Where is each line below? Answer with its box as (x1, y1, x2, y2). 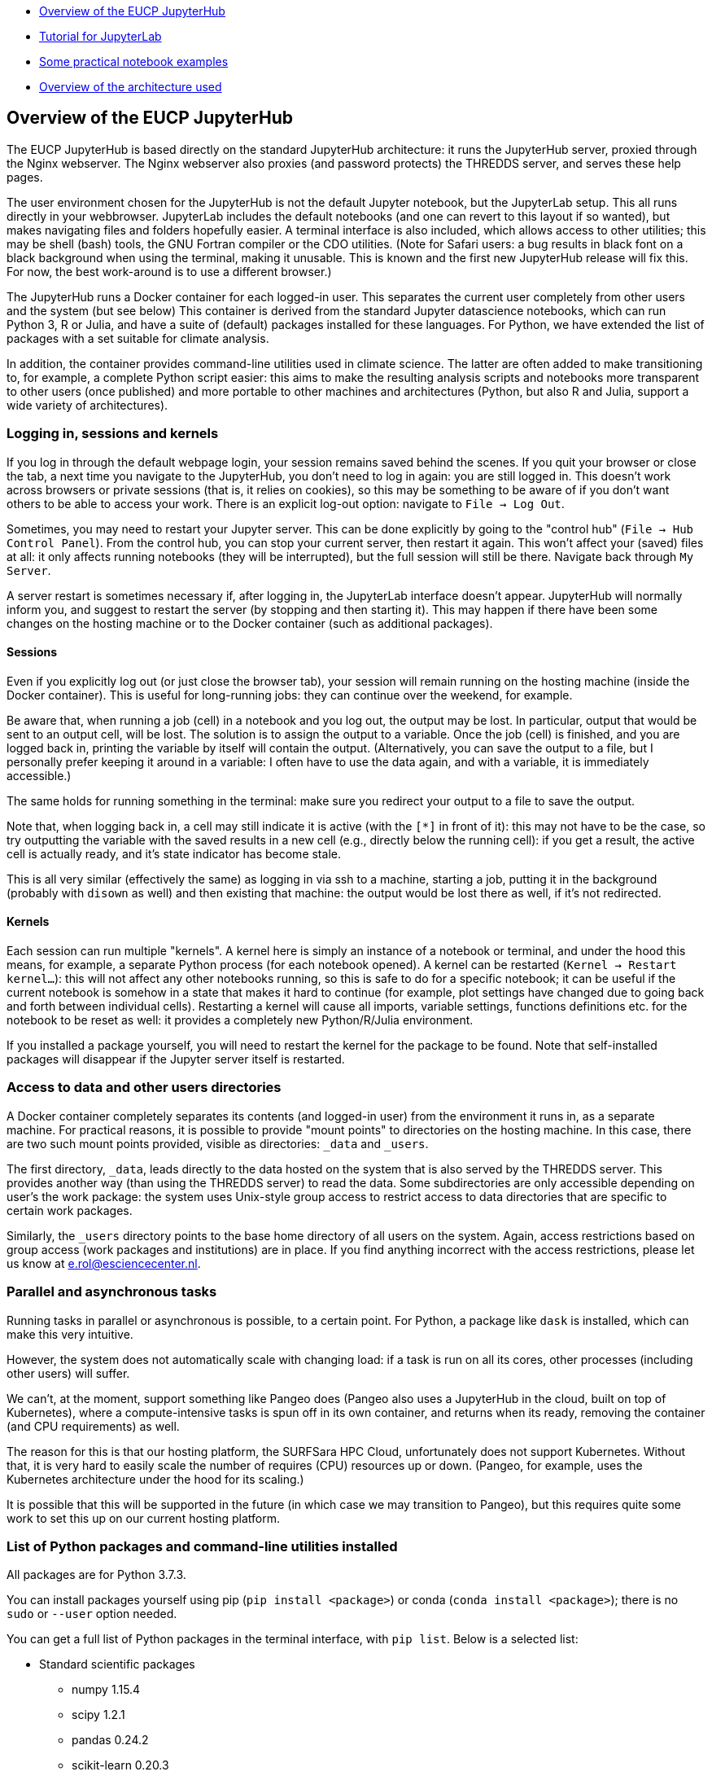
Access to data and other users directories (7, 1079, 282, 1096)
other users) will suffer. (7, 1366, 130, 1380)
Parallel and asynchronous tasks (7, 1283, 217, 1300)
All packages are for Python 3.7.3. (7, 1568, 186, 1582)
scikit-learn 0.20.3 (72, 1758, 169, 1773)
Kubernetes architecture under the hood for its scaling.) (7, 1471, 304, 1486)
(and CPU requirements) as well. (7, 1419, 180, 1433)
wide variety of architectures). (7, 397, 168, 412)
